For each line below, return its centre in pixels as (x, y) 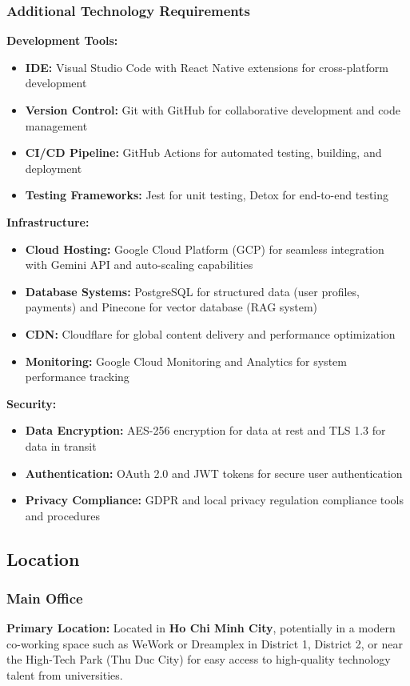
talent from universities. (65, 675)
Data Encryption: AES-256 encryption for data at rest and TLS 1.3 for (205, 430)
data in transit (61, 445)
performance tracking (77, 377)
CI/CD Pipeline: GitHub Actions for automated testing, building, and (203, 152)
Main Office (45, 598)
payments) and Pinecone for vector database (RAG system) (171, 307)
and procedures (62, 515)
